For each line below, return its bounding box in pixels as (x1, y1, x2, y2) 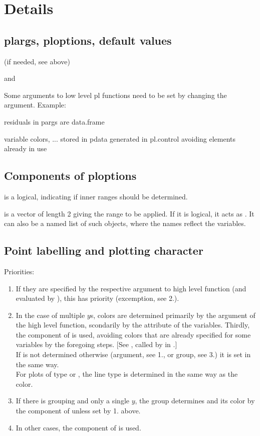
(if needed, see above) (4, 56, 70, 66)
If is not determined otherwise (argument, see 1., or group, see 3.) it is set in (16, 349, 251, 360)
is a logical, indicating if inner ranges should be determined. (4, 191, 188, 201)
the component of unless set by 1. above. (16, 405, 141, 416)
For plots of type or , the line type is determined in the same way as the (16, 369, 238, 379)
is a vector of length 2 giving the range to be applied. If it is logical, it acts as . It (4, 208, 254, 219)
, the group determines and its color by (135, 395, 255, 406)
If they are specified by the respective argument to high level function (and (16, 283, 246, 293)
